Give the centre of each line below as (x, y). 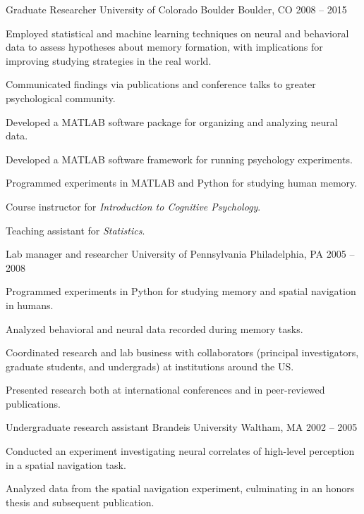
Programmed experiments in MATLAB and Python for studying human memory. (182, 183)
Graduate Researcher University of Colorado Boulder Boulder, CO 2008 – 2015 (176, 9)
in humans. (30, 305)
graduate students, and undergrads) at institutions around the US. (150, 366)
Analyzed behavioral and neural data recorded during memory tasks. (154, 328)
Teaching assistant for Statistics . (75, 230)
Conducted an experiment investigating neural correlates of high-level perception (180, 451)
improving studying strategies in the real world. (109, 60)
